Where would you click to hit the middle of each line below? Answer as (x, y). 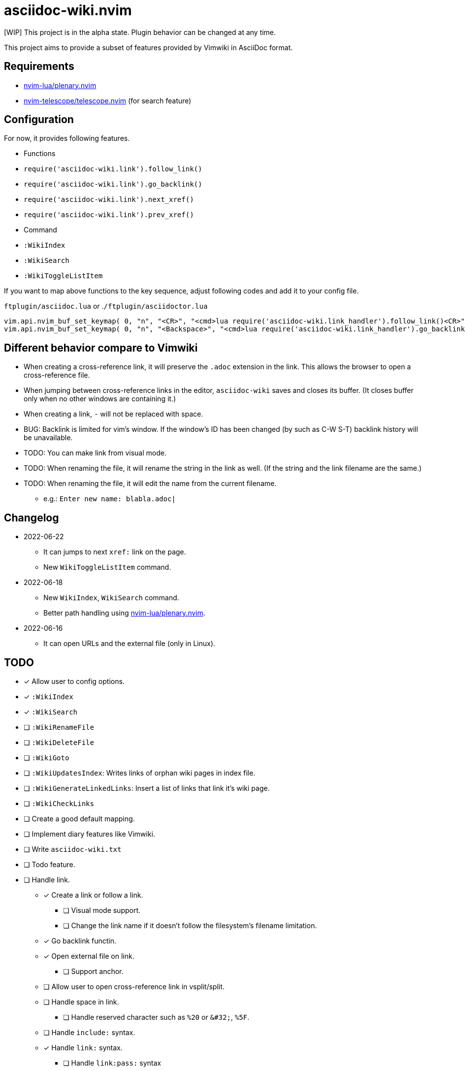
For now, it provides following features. (67, 138)
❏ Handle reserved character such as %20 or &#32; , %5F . (156, 1017)
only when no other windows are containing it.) (100, 399)
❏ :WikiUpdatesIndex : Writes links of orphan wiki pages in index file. (140, 773)
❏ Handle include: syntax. (89, 1032)
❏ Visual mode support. (102, 910)
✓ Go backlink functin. (80, 941)
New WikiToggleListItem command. (107, 567)
